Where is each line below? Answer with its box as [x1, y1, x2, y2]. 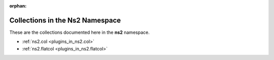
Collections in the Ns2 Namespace [9, 16, 121, 25]
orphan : [9, 3, 27, 9]
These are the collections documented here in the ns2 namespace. [9, 29, 150, 35]
